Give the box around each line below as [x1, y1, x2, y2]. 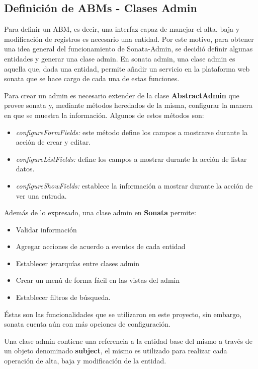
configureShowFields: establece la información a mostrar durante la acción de [16, 180, 253, 191]
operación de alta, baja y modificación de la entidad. [4, 355, 166, 366]
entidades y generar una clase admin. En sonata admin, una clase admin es [4, 53, 235, 64]
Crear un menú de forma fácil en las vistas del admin [16, 275, 180, 285]
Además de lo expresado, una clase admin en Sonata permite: [4, 207, 196, 218]
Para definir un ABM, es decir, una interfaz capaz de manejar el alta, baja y [4, 24, 240, 34]
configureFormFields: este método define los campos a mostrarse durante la [16, 127, 248, 137]
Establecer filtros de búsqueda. [16, 292, 111, 302]
